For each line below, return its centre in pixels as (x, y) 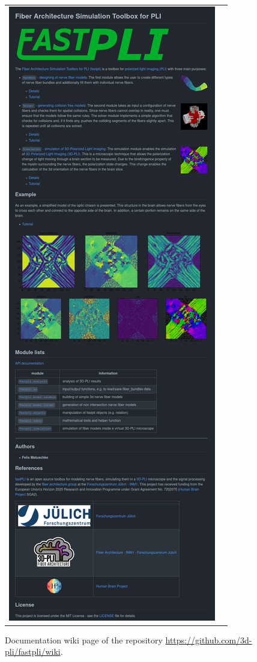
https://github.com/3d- (209, 640)
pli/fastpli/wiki (33, 652)
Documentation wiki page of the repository (84, 640)
